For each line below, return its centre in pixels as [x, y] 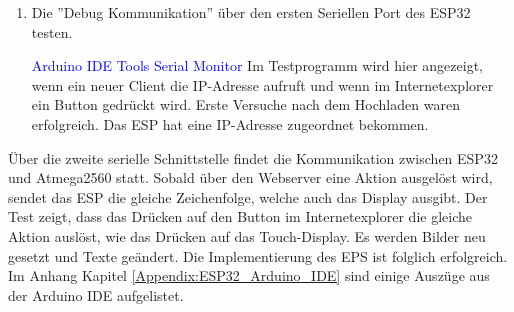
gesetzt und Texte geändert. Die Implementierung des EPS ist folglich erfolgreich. [258, 255]
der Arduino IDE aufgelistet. [96, 294]
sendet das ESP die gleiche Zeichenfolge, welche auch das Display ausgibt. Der [248, 196]
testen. [52, 31]
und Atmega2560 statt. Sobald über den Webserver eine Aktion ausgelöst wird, [250, 177]
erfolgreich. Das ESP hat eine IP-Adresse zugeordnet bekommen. [230, 123]
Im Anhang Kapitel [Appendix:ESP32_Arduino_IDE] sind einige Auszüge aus [249, 275]
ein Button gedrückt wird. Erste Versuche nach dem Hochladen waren [245, 104]
